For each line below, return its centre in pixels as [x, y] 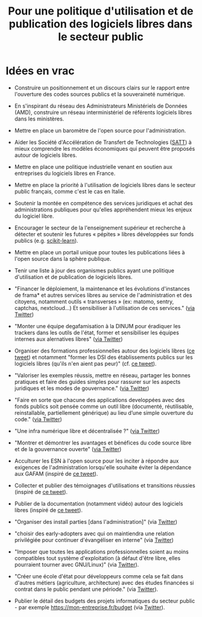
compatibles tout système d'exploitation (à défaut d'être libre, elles [97, 558]
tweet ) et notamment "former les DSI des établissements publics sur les [104, 357]
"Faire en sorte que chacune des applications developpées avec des [99, 400]
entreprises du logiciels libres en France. [65, 173]
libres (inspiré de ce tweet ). [48, 510]
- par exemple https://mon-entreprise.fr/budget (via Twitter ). [90, 607]
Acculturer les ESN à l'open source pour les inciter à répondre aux [96, 461]
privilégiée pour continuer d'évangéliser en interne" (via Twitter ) [94, 539]
